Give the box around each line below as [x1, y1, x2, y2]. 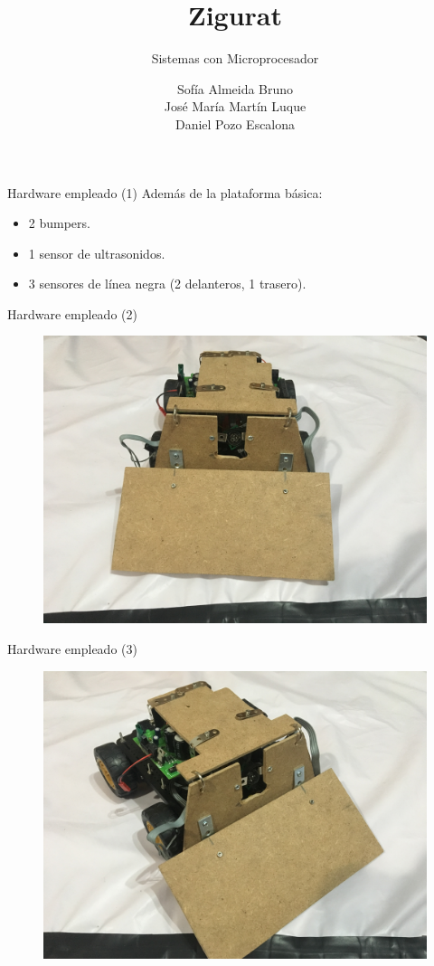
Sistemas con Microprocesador [151, 49, 319, 68]
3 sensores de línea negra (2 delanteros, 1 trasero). [28, 274, 307, 293]
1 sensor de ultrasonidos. [28, 243, 165, 262]
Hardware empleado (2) [7, 304, 137, 323]
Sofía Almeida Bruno [176, 79, 294, 98]
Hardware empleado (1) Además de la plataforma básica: [7, 183, 323, 202]
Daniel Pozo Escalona [175, 114, 296, 133]
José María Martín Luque [164, 97, 307, 116]
